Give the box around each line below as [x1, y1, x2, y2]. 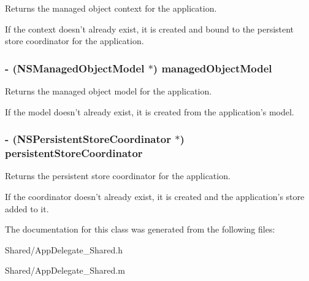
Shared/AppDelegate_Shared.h [5, 243, 123, 256]
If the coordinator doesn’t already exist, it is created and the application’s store [5, 190, 305, 202]
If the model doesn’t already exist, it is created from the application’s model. [5, 105, 294, 118]
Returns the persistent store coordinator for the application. [5, 169, 231, 182]
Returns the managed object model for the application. [5, 85, 212, 97]
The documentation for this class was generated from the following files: [5, 223, 275, 236]
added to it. [5, 202, 49, 215]
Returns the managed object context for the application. [5, 2, 217, 14]
